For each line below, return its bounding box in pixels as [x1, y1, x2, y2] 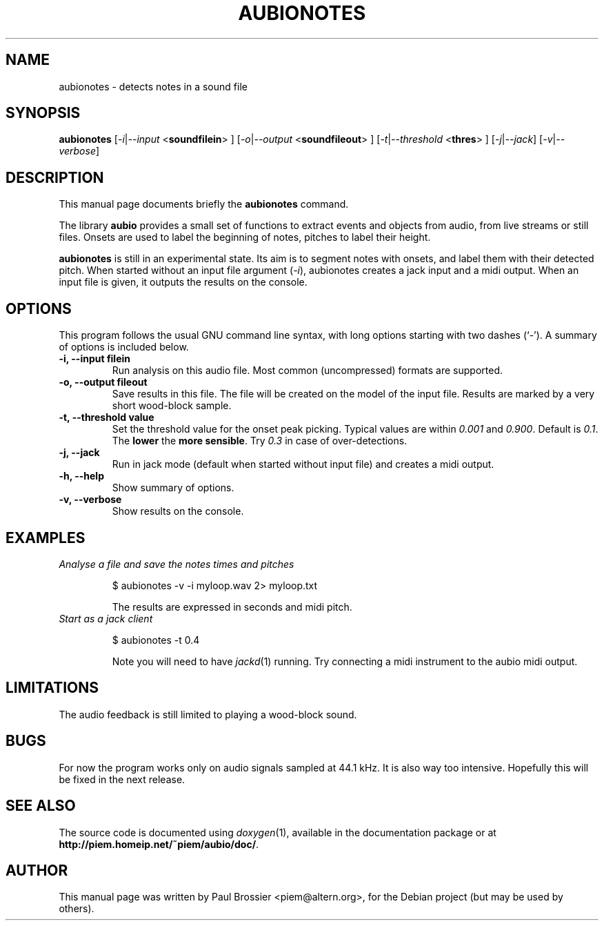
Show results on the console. [112, 505, 244, 518]
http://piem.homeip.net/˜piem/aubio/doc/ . [59, 838, 259, 850]
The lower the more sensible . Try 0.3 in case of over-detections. [112, 435, 407, 447]
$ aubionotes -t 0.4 [112, 633, 200, 646]
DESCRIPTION [6, 168, 104, 186]
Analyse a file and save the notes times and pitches [59, 558, 294, 570]
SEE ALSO [6, 797, 76, 815]
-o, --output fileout [59, 376, 148, 388]
